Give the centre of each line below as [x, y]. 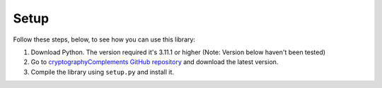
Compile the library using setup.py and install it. [103, 72]
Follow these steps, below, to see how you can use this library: [104, 39]
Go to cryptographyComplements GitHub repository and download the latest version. [155, 62]
